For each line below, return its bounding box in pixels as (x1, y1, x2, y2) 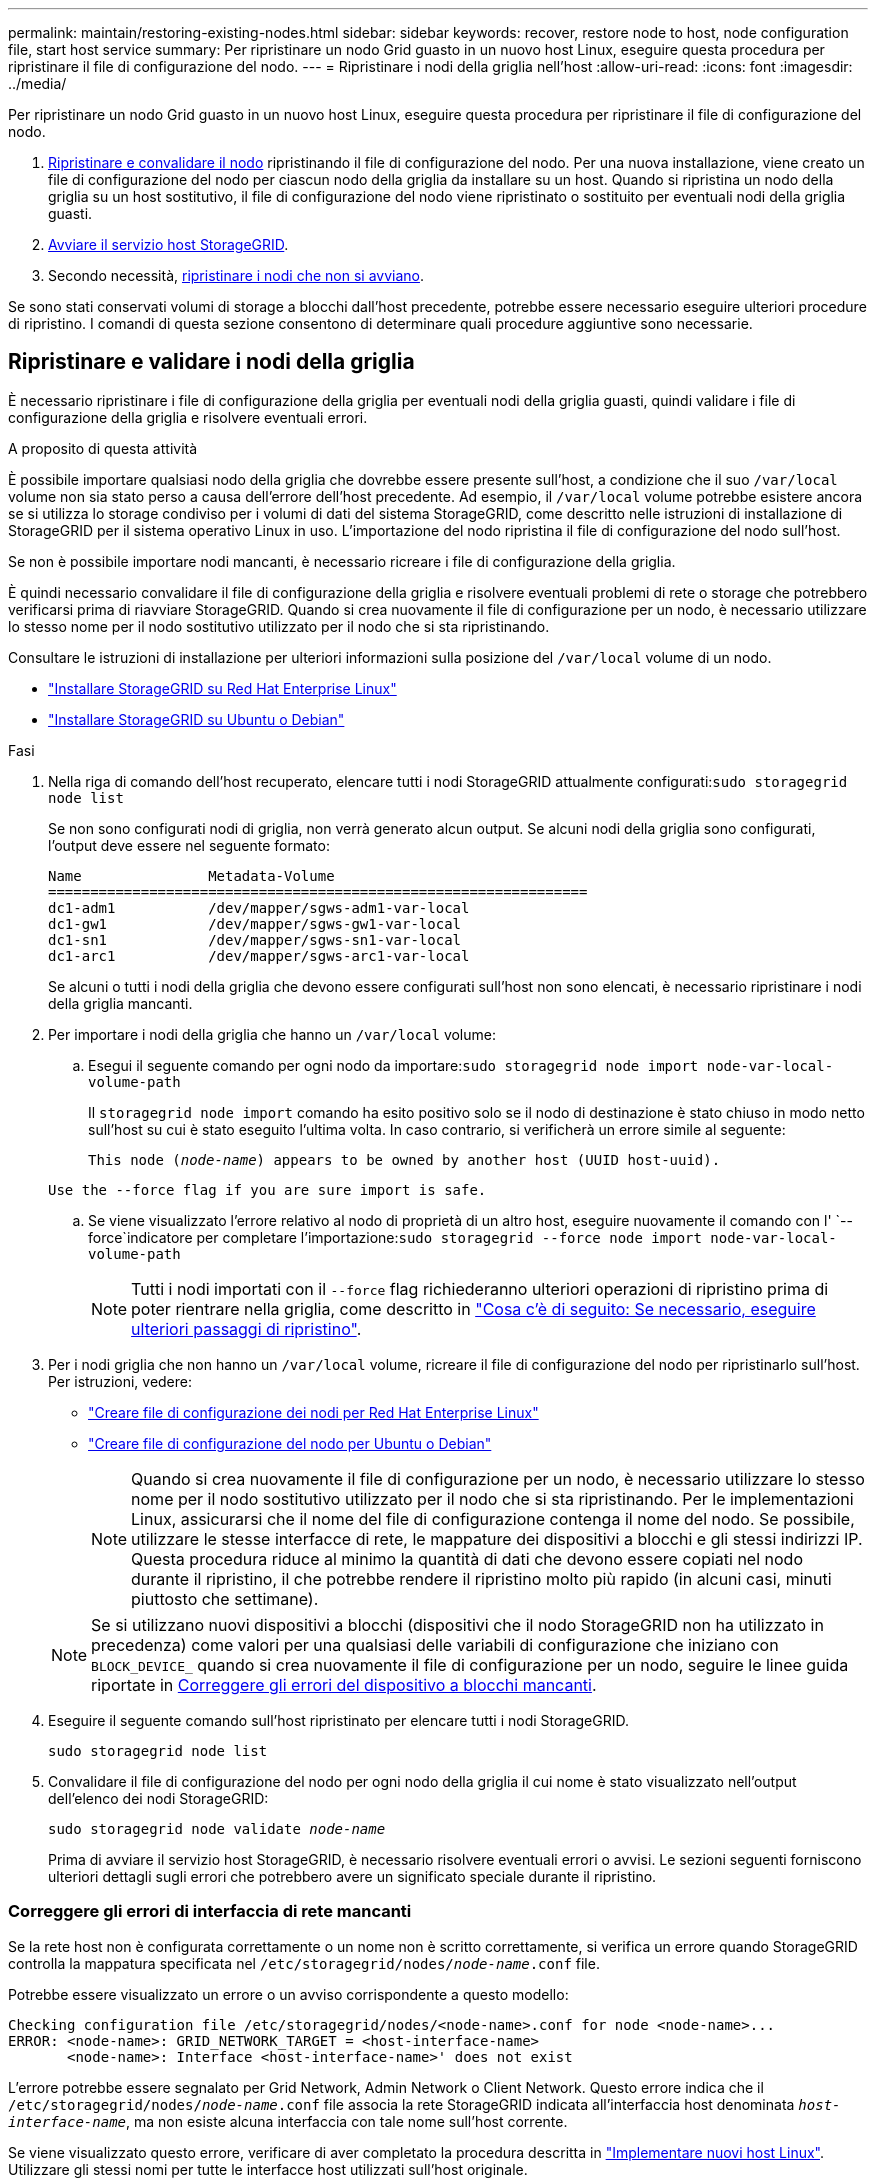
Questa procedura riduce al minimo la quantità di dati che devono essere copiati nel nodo (131, 1548, 803, 1569)
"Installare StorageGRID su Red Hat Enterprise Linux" (48, 679, 397, 697)
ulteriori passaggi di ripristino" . (131, 1318, 362, 1339)
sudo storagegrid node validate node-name (48, 1820, 386, 1837)
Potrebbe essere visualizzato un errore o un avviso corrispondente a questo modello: (8, 1985, 569, 2003)
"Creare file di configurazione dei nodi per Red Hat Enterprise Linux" (88, 1403, 539, 1421)
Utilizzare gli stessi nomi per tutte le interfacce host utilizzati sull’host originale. (8, 2160, 528, 2178)
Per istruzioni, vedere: (48, 1372, 193, 1390)
